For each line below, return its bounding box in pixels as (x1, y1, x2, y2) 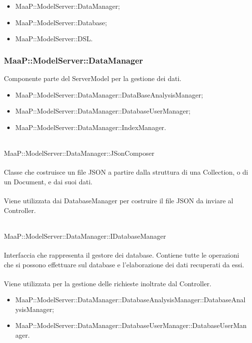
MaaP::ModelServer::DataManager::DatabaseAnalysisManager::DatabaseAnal (15, 294, 246, 305)
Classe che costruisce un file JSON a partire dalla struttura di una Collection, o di (4, 167, 248, 177)
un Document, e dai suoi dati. (4, 176, 93, 186)
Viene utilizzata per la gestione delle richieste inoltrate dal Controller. (4, 278, 212, 288)
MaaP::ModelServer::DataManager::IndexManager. (15, 122, 166, 132)
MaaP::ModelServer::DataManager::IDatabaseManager (4, 230, 166, 241)
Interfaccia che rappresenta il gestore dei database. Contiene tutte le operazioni (4, 249, 239, 260)
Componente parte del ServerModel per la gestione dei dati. (4, 73, 182, 83)
